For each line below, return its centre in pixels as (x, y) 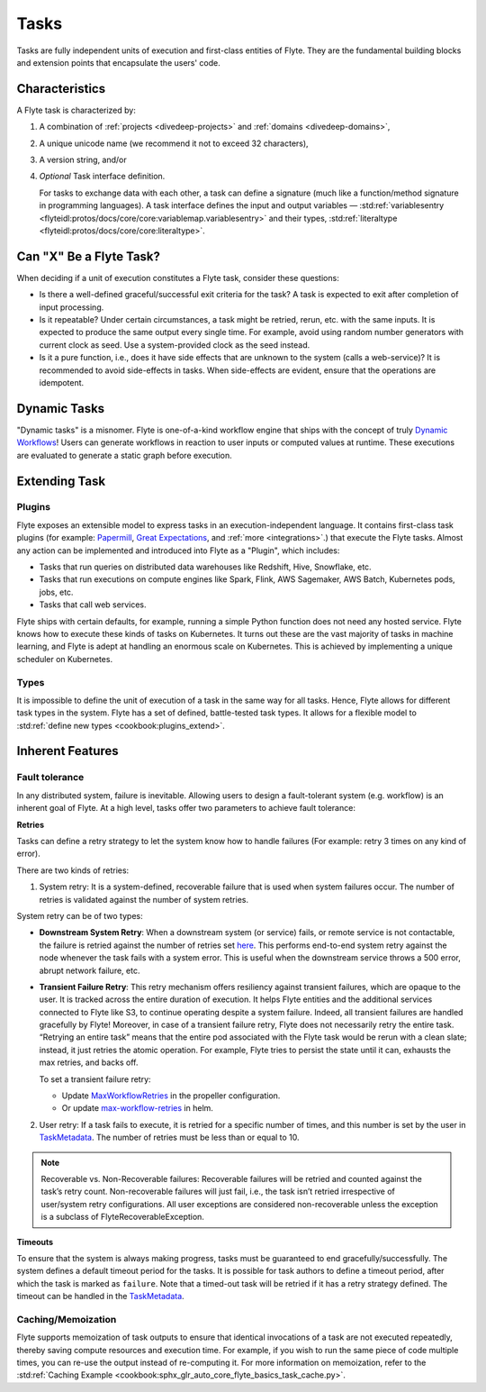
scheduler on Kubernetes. (64, 659)
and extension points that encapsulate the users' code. (118, 62)
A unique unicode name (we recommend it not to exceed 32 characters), (174, 143)
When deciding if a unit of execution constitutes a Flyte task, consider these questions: (178, 277)
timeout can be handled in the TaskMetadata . (100, 1296)
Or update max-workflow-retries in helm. (137, 1108)
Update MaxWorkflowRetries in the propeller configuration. (171, 1096)
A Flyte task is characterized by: (76, 110)
